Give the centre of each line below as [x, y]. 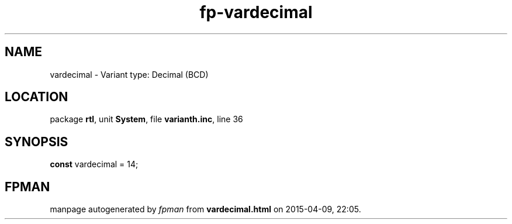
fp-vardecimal [256, 12]
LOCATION [37, 97]
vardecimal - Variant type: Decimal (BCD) [129, 74]
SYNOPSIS [37, 142]
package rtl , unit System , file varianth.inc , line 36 [146, 119]
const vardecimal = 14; [94, 164]
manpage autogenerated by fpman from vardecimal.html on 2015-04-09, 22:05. [205, 209]
